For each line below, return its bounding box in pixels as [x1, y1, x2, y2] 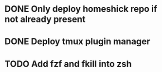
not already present [4, 14, 86, 25]
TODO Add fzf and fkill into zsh [4, 58, 132, 69]
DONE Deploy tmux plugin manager [4, 36, 150, 47]
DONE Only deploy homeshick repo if [4, 3, 158, 15]
